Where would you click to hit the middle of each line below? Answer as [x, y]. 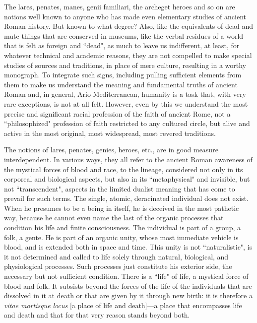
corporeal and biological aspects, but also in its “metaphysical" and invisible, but [127, 179]
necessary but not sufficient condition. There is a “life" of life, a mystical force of [126, 276]
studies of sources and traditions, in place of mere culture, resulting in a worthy [125, 65]
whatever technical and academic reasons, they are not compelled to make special [128, 55]
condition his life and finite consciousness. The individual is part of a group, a [122, 227]
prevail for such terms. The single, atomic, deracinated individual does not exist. [126, 198]
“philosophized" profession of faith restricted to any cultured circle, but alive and [127, 123]
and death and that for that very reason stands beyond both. [97, 315]
